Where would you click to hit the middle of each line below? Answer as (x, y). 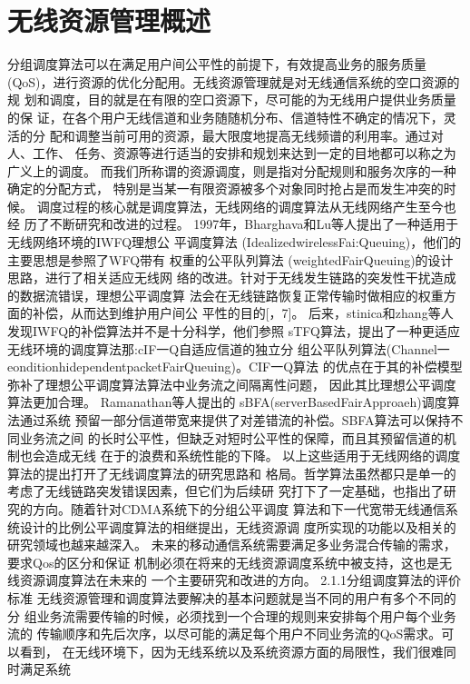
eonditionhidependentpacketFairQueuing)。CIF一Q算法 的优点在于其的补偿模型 (235, 367)
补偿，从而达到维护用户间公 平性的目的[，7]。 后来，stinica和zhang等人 (243, 313)
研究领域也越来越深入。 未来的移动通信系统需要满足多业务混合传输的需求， (232, 545)
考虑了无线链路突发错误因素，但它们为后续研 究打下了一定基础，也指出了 (225, 491)
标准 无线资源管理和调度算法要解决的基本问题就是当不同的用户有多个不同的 (232, 597)
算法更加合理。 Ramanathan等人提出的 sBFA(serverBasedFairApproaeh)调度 (227, 402)
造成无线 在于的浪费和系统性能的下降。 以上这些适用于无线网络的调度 (253, 456)
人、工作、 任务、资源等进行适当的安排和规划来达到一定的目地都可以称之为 (232, 153)
